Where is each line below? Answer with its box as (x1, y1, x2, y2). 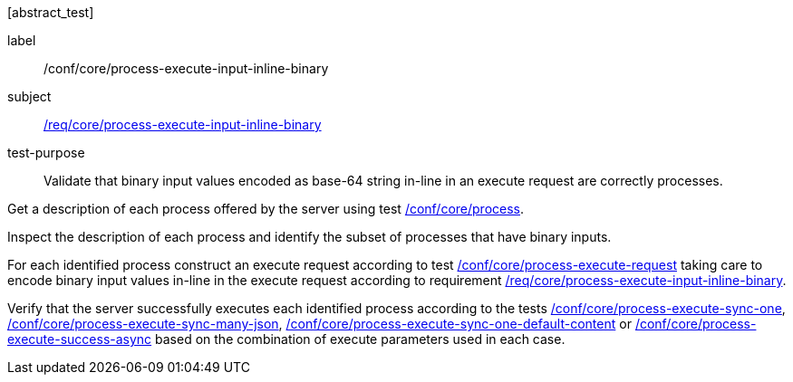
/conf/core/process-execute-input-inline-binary (44, 61, 329, 76)
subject (7, 89, 52, 104)
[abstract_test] (7, 5, 94, 20)
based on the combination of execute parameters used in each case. (155, 331, 566, 347)
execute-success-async (7, 331, 152, 347)
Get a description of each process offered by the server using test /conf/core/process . (7, 201, 525, 216)
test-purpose (7, 145, 85, 160)
